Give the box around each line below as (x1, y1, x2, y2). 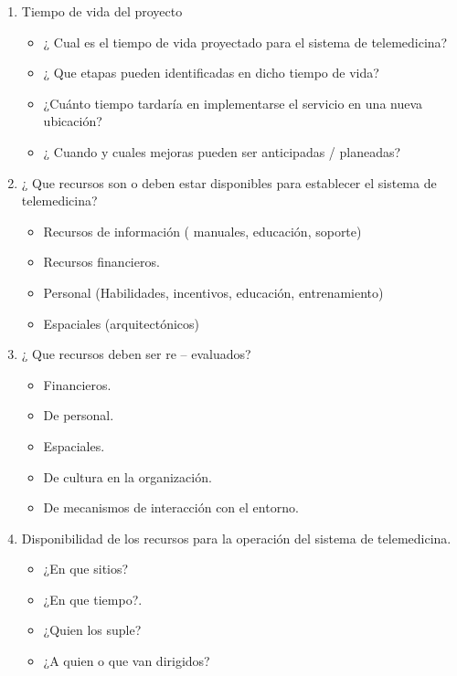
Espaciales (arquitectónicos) (43, 313, 200, 333)
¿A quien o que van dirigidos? (43, 651, 210, 671)
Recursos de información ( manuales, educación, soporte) (43, 221, 362, 240)
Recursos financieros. (43, 252, 160, 271)
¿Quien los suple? (43, 620, 142, 639)
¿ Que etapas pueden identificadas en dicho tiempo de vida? (43, 63, 379, 82)
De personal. (43, 406, 114, 425)
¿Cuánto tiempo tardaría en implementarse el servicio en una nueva (43, 93, 423, 112)
